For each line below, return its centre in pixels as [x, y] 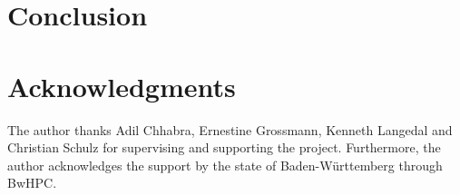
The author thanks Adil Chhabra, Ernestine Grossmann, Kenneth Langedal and [230, 129]
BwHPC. [32, 183]
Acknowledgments [122, 86]
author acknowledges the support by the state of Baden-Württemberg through [225, 165]
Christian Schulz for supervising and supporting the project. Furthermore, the [224, 147]
